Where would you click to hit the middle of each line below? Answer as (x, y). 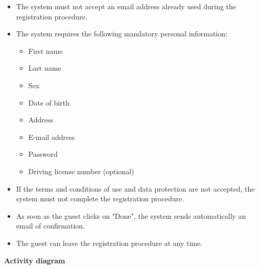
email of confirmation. (51, 226)
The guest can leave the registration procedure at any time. (109, 243)
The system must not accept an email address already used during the (126, 6)
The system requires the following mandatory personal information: (122, 34)
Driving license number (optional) (81, 171)
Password (43, 154)
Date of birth (49, 102)
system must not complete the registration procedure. (100, 199)
